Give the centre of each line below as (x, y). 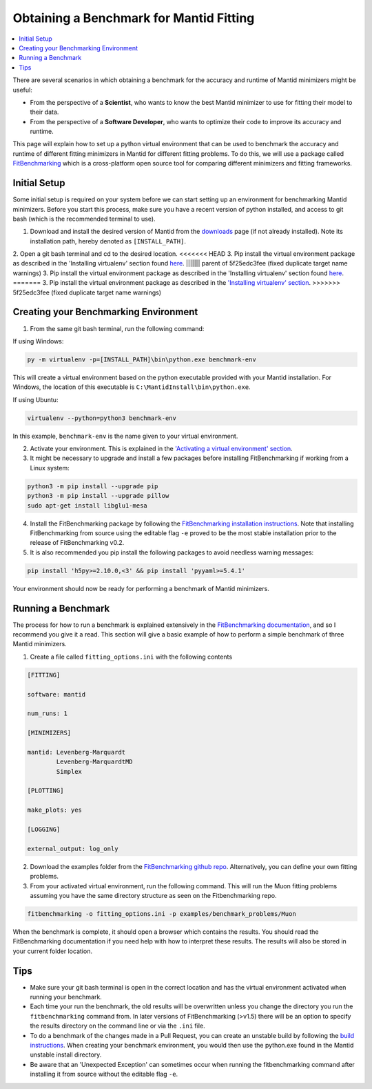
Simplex (69, 771)
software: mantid (56, 694)
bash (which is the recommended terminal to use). (84, 219)
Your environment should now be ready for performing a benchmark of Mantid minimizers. (141, 588)
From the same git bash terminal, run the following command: (117, 328)
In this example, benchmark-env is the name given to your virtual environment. (125, 436)
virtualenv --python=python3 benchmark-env (102, 418)
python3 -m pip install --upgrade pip (93, 486)
